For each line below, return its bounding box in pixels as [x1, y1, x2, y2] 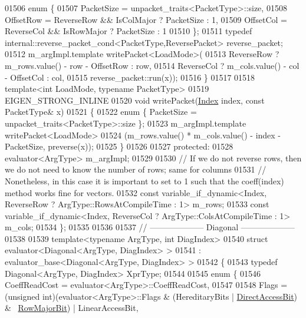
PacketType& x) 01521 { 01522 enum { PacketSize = [5, 105, 197, 118]
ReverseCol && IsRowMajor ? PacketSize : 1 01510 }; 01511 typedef [5, 25, 252, 37]
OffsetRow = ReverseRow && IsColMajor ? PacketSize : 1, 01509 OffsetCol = [5, 13, 288, 25]
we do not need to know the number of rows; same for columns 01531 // [5, 163, 266, 175]
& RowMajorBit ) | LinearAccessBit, [5, 302, 139, 314]
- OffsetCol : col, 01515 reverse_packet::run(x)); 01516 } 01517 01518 [5, 71, 255, 83]
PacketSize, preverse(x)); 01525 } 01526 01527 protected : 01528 [5, 140, 233, 153]
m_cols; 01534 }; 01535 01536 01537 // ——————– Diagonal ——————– [5, 221, 295, 233]
